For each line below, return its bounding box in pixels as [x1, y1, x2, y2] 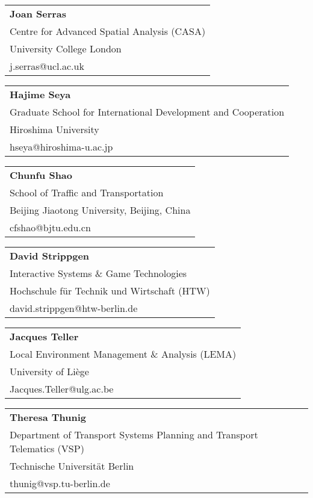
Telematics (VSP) [10, 441, 84, 455]
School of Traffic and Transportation [10, 185, 164, 199]
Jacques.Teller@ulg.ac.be [10, 382, 114, 396]
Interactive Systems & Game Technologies [10, 266, 187, 280]
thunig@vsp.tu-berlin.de [10, 476, 110, 490]
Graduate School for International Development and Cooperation [10, 105, 285, 119]
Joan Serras [10, 7, 67, 20]
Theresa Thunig [10, 410, 87, 424]
